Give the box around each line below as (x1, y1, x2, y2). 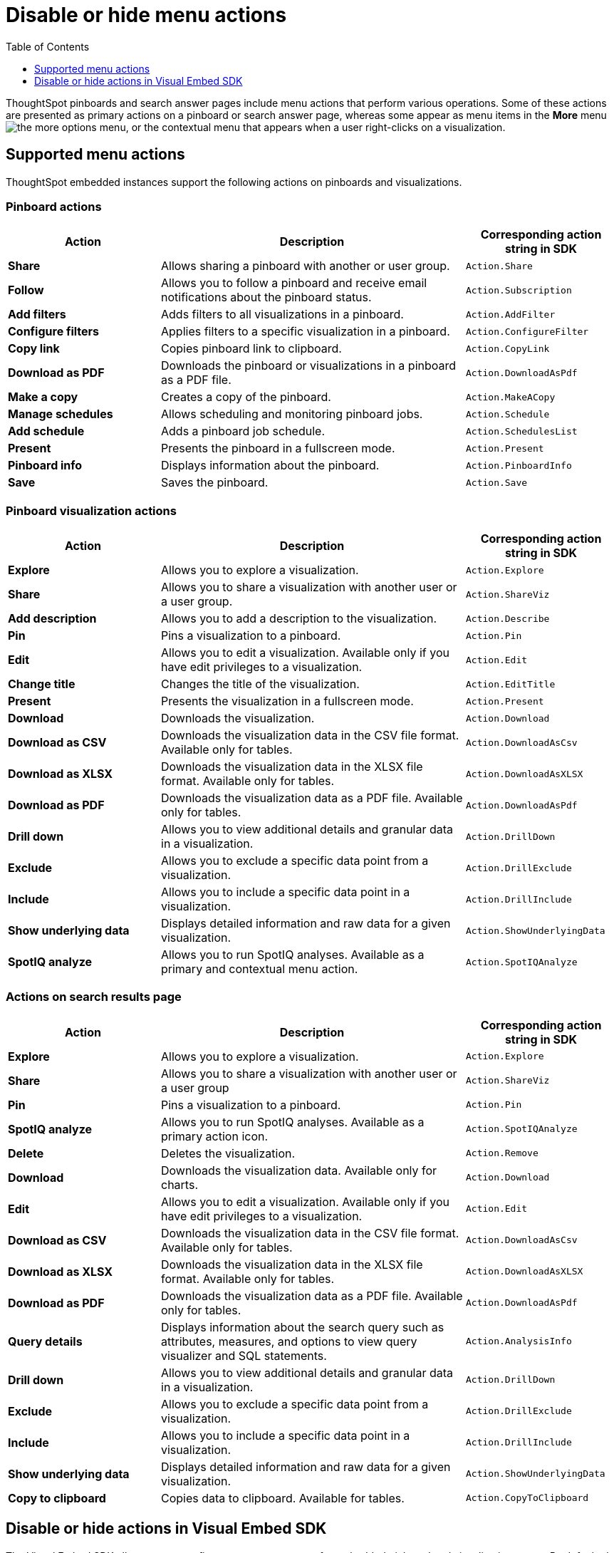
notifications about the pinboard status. (161, 290, 372, 305)
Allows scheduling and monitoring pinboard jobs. (161, 407, 423, 422)
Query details (8, 1334, 83, 1349)
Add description (8, 611, 97, 626)
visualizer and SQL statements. (161, 1348, 327, 1363)
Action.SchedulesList (466, 425, 578, 437)
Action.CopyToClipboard (466, 1492, 589, 1504)
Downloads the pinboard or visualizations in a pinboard (161, 358, 457, 373)
